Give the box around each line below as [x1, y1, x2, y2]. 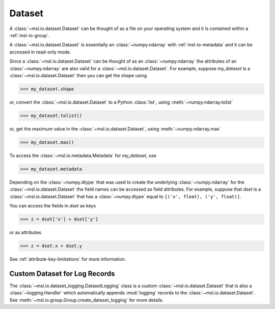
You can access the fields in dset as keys [9, 202, 96, 208]
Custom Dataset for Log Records [9, 269, 115, 278]
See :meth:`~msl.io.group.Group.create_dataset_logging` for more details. [9, 297, 164, 303]
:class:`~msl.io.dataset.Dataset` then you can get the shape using [9, 72, 147, 78]
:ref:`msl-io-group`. [9, 32, 50, 38]
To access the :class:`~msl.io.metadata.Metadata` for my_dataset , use [9, 152, 157, 159]
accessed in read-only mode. [9, 49, 71, 55]
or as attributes [9, 229, 42, 235]
